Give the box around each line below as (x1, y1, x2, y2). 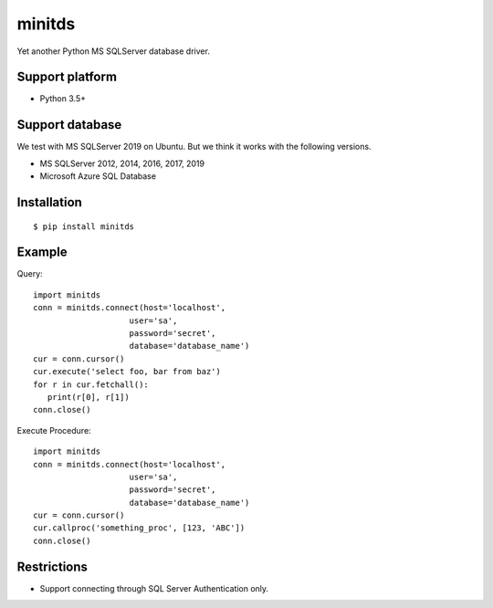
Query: (16, 268, 43, 279)
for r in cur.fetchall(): (33, 379, 150, 390)
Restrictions (16, 559, 89, 574)
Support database (16, 117, 122, 132)
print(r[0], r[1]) (47, 392, 130, 402)
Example (16, 245, 68, 260)
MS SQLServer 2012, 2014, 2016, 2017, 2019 (39, 158, 205, 169)
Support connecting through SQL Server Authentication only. (39, 582, 269, 593)
